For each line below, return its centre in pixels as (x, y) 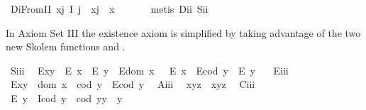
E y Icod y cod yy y (66, 98)
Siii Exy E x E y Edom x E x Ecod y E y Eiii (149, 70)
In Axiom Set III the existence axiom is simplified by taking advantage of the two (183, 32)
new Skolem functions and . (66, 46)
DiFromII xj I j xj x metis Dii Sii (109, 9)
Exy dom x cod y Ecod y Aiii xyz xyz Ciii (133, 84)
